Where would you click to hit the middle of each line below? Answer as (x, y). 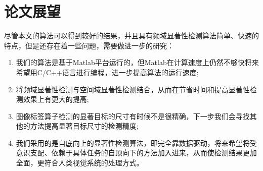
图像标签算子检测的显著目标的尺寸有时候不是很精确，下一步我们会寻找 (133, 116)
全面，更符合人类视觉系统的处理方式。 (80, 163)
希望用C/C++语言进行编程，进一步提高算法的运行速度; (107, 72)
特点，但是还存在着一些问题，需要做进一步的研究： (89, 45)
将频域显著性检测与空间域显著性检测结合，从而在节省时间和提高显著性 (133, 89)
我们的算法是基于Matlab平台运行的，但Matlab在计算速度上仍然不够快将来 (137, 62)
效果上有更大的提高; (56, 99)
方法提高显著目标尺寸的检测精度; (84, 126)
